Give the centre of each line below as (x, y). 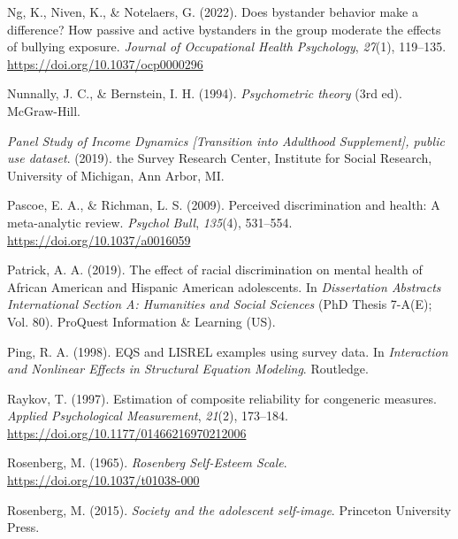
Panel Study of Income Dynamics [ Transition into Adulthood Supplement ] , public (226, 140)
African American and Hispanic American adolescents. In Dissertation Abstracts (224, 286)
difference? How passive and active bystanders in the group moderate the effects (224, 29)
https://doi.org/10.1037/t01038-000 (103, 480)
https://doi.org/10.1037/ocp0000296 (105, 63)
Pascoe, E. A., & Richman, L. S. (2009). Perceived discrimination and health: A (224, 205)
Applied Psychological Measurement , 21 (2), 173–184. (148, 416)
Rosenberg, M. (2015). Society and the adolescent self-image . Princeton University (229, 509)
